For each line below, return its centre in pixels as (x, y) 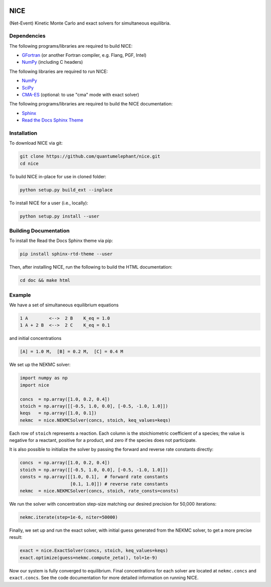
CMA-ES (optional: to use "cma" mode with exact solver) (81, 95)
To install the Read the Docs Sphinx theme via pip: (61, 241)
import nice (35, 385)
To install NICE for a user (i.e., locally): (49, 203)
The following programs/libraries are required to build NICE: (71, 46)
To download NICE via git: (36, 143)
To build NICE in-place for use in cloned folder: (58, 176)
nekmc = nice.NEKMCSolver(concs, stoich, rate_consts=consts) (99, 491)
